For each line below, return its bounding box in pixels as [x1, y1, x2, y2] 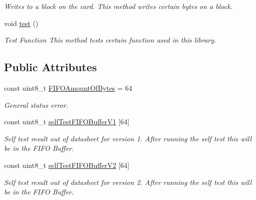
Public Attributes [4, 59, 97, 75]
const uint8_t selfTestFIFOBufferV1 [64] [4, 116, 130, 127]
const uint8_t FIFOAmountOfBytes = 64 [4, 82, 132, 93]
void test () [4, 18, 39, 28]
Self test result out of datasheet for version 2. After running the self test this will [4, 176, 252, 187]
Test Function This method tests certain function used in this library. [4, 35, 216, 45]
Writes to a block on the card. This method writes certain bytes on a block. [4, 1, 232, 11]
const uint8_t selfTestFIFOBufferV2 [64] [4, 159, 130, 170]
